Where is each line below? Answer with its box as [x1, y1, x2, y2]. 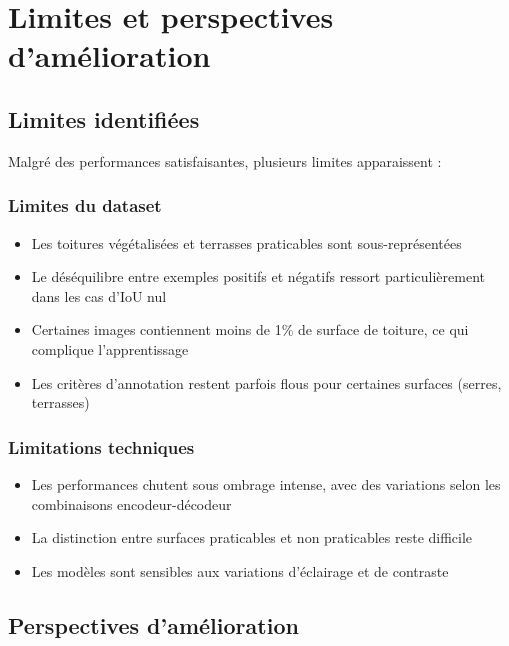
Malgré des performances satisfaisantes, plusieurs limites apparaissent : [8, 150, 442, 171]
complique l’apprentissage [31, 338, 189, 359]
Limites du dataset [8, 193, 162, 218]
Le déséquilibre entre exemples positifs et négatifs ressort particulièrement [31, 266, 486, 287]
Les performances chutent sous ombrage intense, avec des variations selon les [31, 473, 501, 494]
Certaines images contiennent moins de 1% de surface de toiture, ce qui [31, 319, 469, 340]
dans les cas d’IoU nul [31, 285, 167, 306]
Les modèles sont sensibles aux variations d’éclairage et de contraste [31, 560, 449, 581]
